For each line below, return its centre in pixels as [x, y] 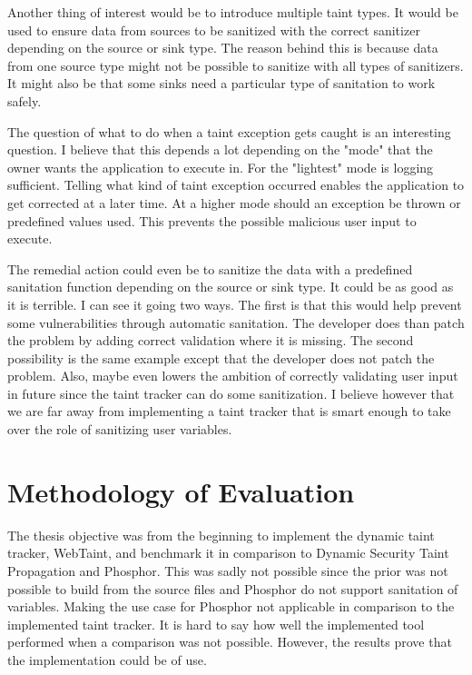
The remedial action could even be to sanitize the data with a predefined [210, 268]
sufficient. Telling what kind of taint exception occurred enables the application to [236, 185]
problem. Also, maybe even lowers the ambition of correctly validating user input [233, 376]
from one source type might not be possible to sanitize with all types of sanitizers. [236, 65]
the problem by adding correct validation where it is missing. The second [211, 340]
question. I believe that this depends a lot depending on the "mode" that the [220, 149]
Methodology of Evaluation [181, 491]
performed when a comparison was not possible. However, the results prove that [230, 642]
